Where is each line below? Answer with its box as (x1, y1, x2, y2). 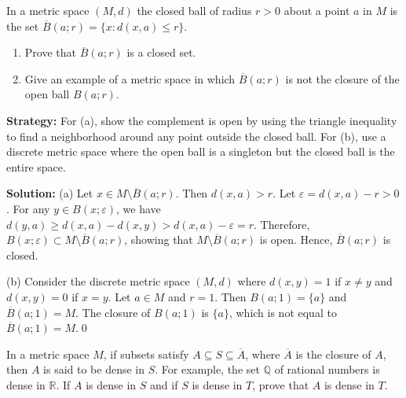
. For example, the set (155, 361, 260, 378)
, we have (116, 200, 161, 216)
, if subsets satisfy (103, 345, 189, 362)
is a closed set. (126, 44, 196, 61)
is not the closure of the (285, 70, 400, 87)
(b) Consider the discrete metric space (6, 273, 190, 289)
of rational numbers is (274, 361, 380, 378)
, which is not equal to (229, 304, 337, 320)
